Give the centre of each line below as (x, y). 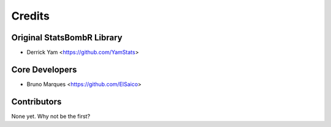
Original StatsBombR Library (67, 38)
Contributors (36, 102)
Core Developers (44, 69)
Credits (31, 16)
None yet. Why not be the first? (51, 116)
